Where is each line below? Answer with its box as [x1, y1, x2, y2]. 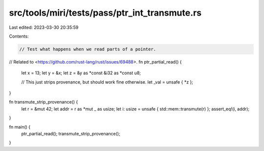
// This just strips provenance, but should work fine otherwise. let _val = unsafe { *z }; [21, 79, 193, 85]
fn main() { [9, 124, 31, 129]
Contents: [9, 33, 29, 39]
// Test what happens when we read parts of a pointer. [19, 46, 156, 52]
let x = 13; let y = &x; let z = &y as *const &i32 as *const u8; [21, 70, 141, 76]
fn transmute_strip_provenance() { [9, 99, 78, 105]
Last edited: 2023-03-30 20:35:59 [9, 24, 79, 30]
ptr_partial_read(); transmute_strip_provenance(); [21, 131, 121, 137]
